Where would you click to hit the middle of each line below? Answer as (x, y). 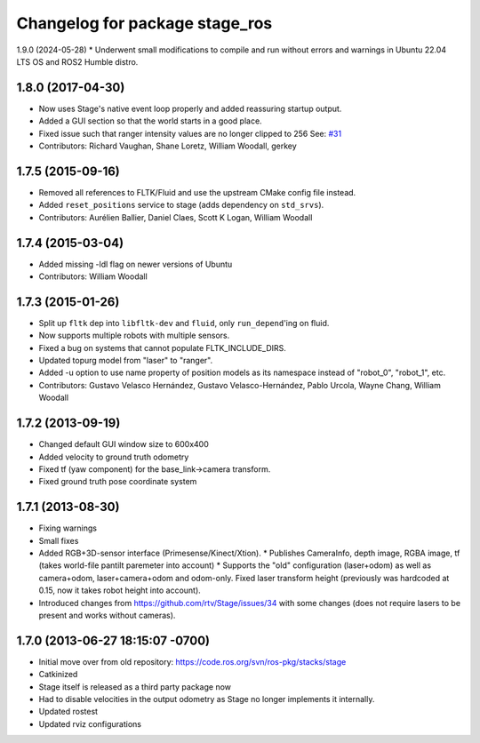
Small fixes (59, 540)
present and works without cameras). (107, 615)
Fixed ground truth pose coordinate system (118, 482)
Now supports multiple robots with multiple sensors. (134, 336)
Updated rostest (68, 712)
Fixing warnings (68, 528)
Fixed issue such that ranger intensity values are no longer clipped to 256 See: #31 (190, 133)
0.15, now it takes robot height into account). (120, 590)
